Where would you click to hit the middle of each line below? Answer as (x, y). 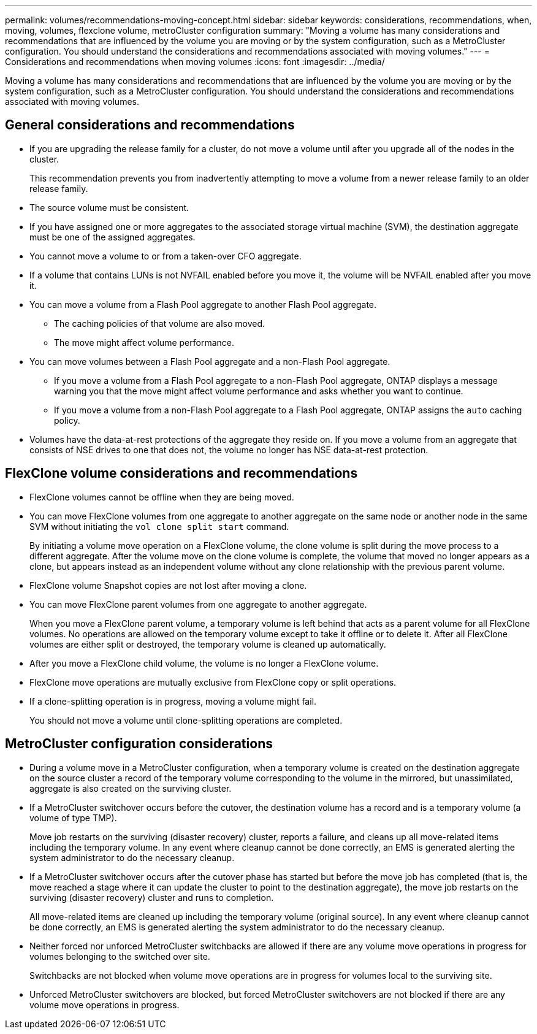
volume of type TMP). (73, 818)
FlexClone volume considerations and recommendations (181, 473)
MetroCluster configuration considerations (139, 744)
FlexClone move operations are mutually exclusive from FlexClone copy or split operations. (213, 682)
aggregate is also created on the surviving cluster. (131, 788)
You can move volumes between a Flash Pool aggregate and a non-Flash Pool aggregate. (210, 361)
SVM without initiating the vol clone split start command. (159, 526)
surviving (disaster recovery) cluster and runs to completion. (152, 897)
